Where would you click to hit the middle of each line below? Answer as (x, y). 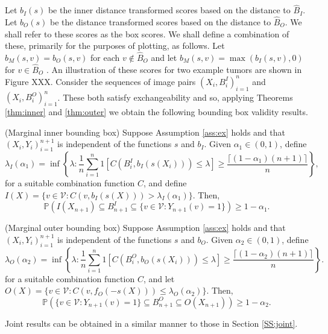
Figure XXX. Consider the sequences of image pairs (100, 81)
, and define (165, 183)
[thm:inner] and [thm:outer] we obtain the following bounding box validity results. (156, 112)
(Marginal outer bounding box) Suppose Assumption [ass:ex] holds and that (145, 228)
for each (105, 58)
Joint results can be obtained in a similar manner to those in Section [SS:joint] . (151, 323)
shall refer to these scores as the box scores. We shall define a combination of (147, 33)
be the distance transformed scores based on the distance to (161, 22)
